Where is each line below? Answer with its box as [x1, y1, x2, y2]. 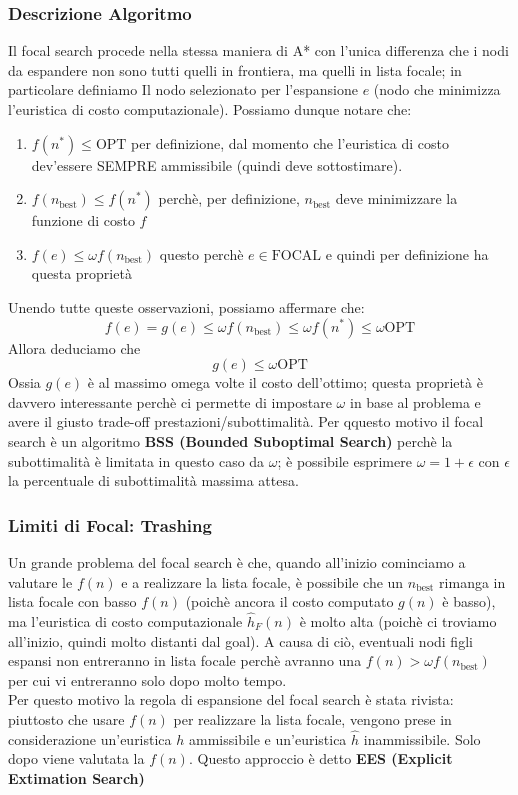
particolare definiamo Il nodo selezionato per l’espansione [8, 79, 358, 100]
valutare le [8, 571, 73, 592]
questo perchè [159, 243, 244, 264]
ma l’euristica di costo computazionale [8, 610, 243, 631]
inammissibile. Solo [363, 728, 481, 749]
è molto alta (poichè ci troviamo [299, 610, 497, 631]
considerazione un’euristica [8, 728, 172, 749]
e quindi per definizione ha [325, 243, 489, 264]
